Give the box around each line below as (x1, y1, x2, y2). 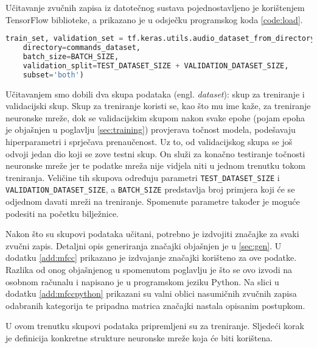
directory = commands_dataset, (23, 43, 141, 52)
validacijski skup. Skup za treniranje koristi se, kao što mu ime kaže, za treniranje (5, 99, 311, 112)
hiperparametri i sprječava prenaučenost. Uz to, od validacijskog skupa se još (5, 135, 293, 147)
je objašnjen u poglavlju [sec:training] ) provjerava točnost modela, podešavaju (5, 123, 296, 136)
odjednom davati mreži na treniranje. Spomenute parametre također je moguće (5, 195, 300, 208)
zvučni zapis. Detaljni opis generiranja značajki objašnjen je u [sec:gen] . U (5, 239, 282, 252)
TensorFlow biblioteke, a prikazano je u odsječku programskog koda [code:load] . (5, 13, 303, 26)
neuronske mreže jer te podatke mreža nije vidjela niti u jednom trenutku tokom (5, 159, 305, 172)
